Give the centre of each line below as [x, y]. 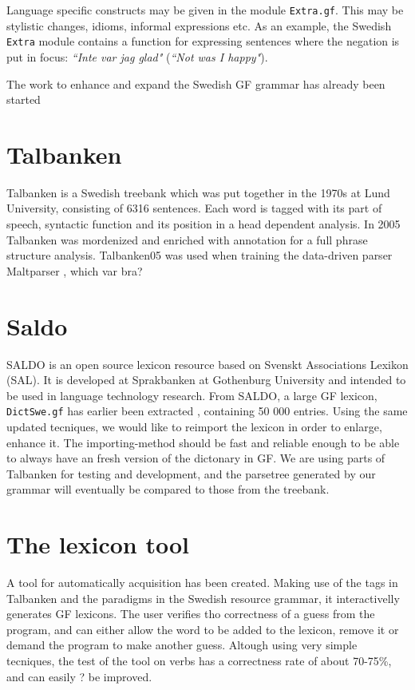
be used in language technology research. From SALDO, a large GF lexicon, [192, 395]
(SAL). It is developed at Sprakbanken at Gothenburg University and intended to [206, 380]
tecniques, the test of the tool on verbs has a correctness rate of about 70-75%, [199, 660]
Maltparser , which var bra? [75, 270]
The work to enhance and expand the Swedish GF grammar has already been [196, 83]
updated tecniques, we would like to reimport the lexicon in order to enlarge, [194, 426]
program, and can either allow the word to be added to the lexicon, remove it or [203, 629]
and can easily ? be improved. [79, 676]
